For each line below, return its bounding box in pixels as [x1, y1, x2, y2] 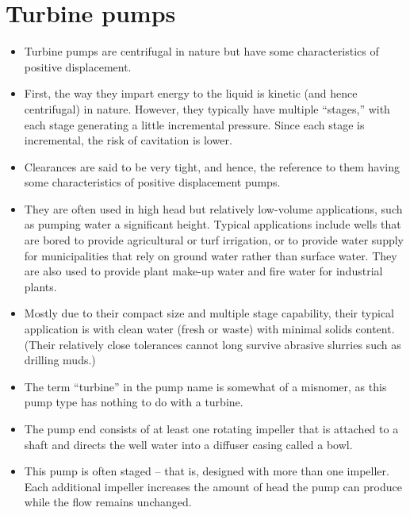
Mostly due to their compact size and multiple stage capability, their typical [24, 305, 394, 321]
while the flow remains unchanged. [24, 494, 192, 510]
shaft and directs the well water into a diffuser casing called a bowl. [24, 436, 353, 452]
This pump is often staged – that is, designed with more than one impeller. [24, 463, 389, 479]
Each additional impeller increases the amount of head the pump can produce [24, 478, 402, 494]
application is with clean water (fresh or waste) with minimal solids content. [24, 321, 395, 337]
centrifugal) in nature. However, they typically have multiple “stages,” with [24, 100, 390, 117]
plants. [24, 278, 57, 294]
